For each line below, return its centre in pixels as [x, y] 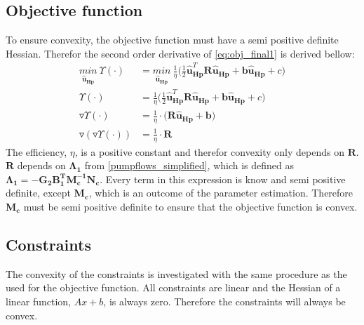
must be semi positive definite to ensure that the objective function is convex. [190, 207]
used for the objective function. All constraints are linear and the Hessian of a [173, 287]
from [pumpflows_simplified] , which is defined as [189, 165]
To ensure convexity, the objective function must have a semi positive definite [172, 40]
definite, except [38, 193]
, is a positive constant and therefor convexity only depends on [209, 151]
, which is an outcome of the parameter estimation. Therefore [221, 193]
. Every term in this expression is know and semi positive [223, 179]
